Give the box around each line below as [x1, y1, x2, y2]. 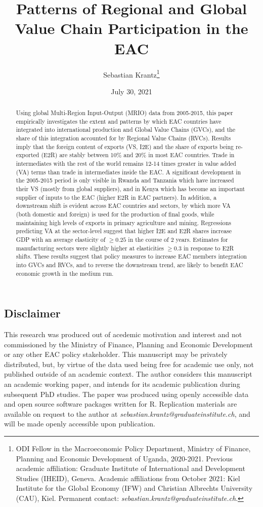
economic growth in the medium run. [16, 269, 114, 277]
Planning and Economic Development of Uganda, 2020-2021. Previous [16, 453, 233, 463]
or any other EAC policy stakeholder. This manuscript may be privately [4, 349, 228, 359]
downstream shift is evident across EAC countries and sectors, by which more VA [16, 201, 231, 210]
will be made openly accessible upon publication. [4, 418, 155, 429]
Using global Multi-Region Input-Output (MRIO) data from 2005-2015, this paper [16, 108, 233, 117]
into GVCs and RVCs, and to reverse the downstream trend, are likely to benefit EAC [16, 260, 243, 269]
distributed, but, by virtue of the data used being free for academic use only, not [4, 358, 254, 369]
